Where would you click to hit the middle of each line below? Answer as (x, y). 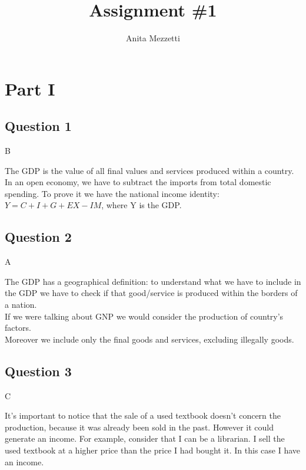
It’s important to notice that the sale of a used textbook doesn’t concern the (143, 415)
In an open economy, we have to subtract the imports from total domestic (138, 182)
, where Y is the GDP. (142, 205)
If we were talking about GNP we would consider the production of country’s (144, 316)
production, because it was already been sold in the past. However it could (139, 427)
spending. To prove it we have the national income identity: (112, 193)
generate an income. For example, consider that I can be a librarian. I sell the (145, 438)
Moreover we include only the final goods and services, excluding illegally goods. (149, 339)
